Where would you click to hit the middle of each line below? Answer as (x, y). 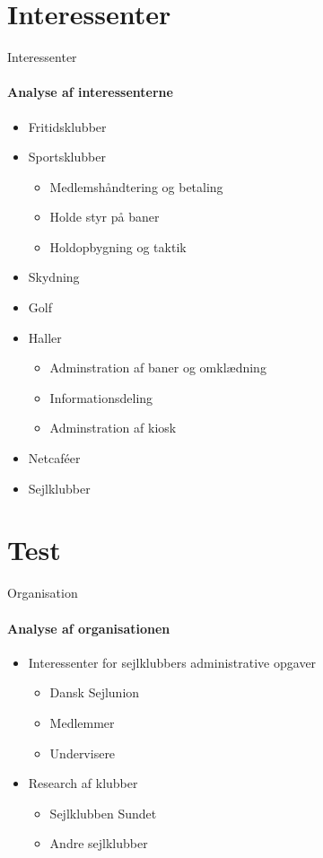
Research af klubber (83, 783)
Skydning (54, 277)
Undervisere (83, 753)
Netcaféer (54, 458)
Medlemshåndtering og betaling (136, 186)
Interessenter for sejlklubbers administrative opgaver (172, 662)
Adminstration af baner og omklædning (158, 368)
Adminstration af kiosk (113, 428)
